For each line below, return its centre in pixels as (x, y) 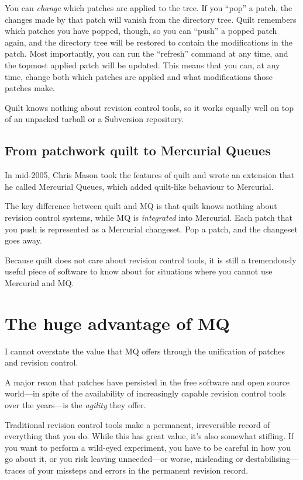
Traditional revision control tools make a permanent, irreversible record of (137, 424)
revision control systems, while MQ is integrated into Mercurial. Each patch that (149, 217)
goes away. (23, 240)
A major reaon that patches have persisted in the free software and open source (147, 382)
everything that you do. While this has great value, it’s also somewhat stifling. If (149, 436)
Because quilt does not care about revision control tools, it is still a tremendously (151, 260)
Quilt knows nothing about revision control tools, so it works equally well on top (149, 107)
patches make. (30, 88)
